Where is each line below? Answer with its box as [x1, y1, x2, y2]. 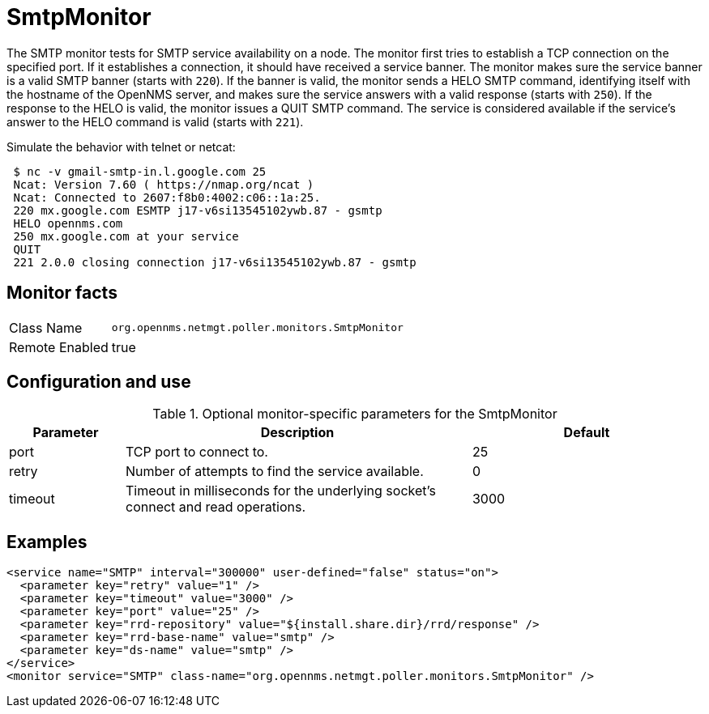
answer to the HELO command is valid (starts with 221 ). [6, 114, 304, 129]
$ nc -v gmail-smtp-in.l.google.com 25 [13, 164, 267, 178]
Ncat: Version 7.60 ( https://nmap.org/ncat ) [13, 177, 314, 191]
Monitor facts [6, 283, 117, 304]
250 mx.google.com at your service [13, 229, 239, 243]
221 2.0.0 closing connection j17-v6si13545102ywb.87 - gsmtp [13, 255, 416, 269]
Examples [6, 531, 88, 552]
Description [260, 424, 335, 441]
